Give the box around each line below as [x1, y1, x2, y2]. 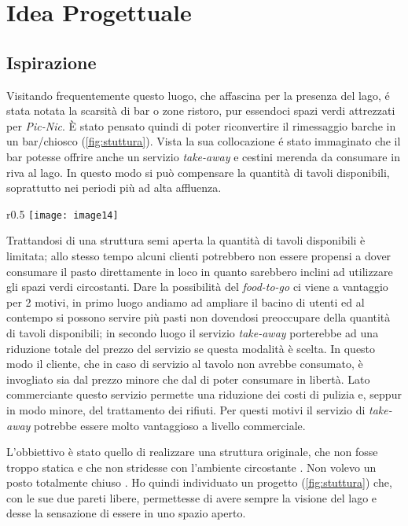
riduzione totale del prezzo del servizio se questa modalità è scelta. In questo [6, 340, 376, 356]
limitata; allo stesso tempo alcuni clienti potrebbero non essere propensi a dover [6, 247, 391, 263]
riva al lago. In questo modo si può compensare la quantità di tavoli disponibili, [6, 164, 390, 180]
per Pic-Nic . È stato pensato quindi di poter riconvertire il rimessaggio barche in [6, 117, 396, 134]
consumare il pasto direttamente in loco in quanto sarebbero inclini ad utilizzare [6, 263, 393, 279]
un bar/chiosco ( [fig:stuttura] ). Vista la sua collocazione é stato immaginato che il [6, 133, 401, 149]
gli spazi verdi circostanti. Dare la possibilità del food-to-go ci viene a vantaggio [6, 278, 388, 295]
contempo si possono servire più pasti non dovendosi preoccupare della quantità [6, 309, 391, 326]
